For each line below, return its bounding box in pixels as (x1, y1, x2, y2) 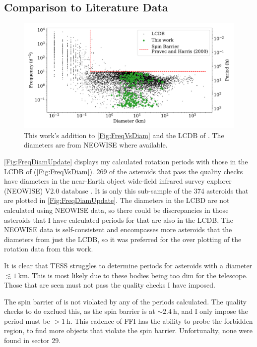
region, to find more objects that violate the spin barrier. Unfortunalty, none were (4, 325, 253, 336)
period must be (4, 315, 50, 326)
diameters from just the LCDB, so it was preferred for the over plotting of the (4, 234, 242, 244)
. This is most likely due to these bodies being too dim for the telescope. (27, 270, 248, 280)
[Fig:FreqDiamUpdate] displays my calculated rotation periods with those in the (4, 156, 248, 166)
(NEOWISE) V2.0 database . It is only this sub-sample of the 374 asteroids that (4, 185, 249, 196)
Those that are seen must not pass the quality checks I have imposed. (4, 280, 215, 290)
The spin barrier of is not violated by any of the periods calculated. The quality (4, 296, 247, 306)
